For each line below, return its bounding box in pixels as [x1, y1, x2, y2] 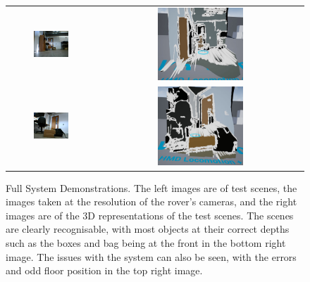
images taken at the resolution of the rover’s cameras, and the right [6, 194, 297, 209]
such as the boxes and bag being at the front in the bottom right [6, 235, 286, 250]
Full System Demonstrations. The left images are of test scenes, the [6, 180, 297, 195]
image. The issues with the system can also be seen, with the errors [6, 249, 297, 264]
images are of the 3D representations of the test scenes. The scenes [6, 207, 294, 222]
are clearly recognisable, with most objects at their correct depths [6, 222, 290, 236]
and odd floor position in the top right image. [6, 263, 203, 278]
